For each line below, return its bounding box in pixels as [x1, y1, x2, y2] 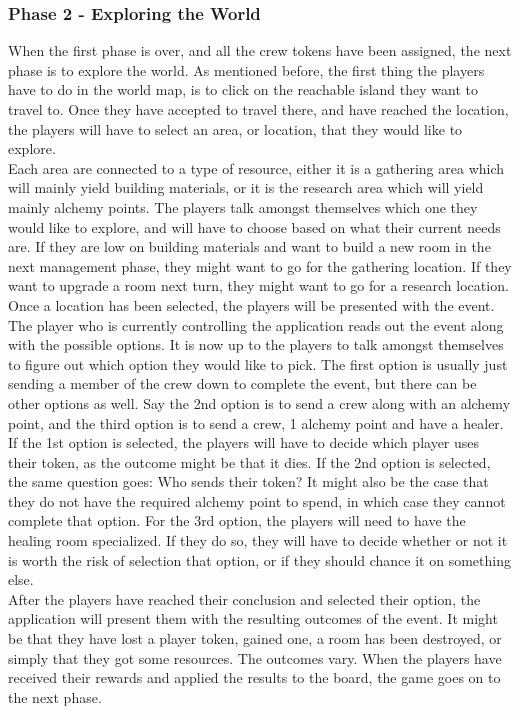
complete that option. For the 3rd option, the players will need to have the [8, 510, 466, 531]
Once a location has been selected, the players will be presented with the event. [8, 294, 495, 315]
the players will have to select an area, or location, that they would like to [8, 118, 463, 139]
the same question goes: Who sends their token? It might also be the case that [8, 471, 489, 492]
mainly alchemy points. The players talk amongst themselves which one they [8, 196, 478, 217]
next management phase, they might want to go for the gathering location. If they [8, 255, 512, 276]
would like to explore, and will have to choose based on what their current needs [8, 216, 501, 237]
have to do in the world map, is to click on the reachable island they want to [8, 79, 478, 100]
